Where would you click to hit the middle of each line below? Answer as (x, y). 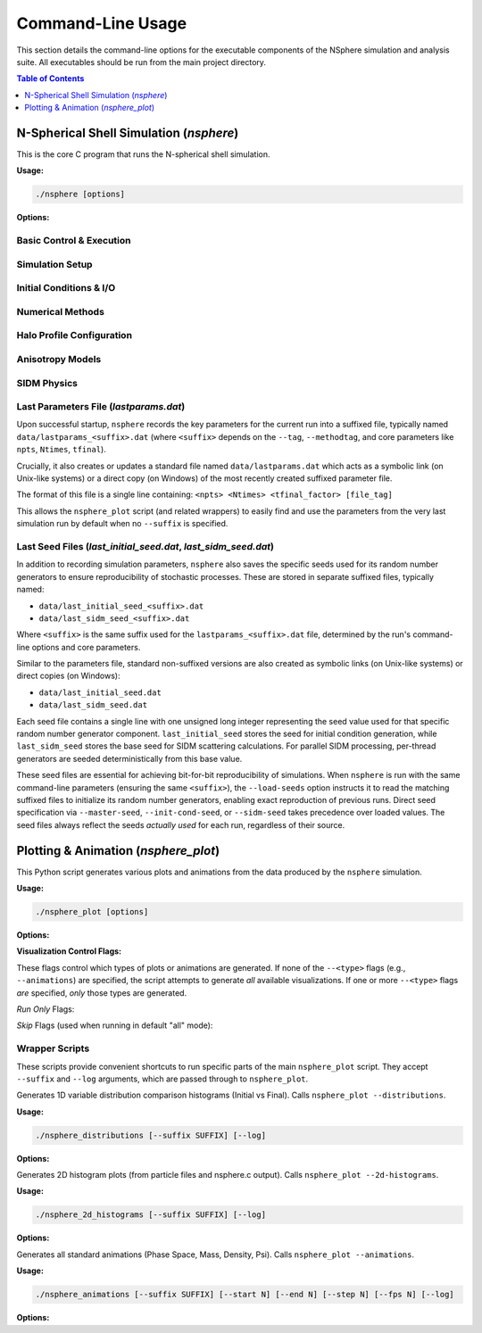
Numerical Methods (60, 311)
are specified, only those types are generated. (102, 993)
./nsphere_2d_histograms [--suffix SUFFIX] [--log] (151, 1215)
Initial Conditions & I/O (66, 288)
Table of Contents (50, 79)
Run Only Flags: (46, 1009)
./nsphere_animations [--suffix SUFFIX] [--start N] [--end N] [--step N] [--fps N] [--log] (245, 1295)
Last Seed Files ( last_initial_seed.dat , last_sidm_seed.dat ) (145, 546)
